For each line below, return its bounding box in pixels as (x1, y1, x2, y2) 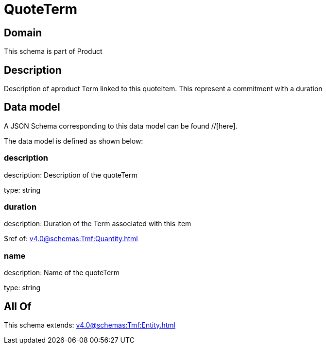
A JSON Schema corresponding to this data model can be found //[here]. (4, 121, 238, 130)
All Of (4, 300, 32, 313)
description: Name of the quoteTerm (4, 268, 120, 277)
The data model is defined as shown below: (4, 136, 143, 145)
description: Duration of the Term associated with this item (4, 219, 191, 228)
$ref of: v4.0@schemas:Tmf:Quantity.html (4, 234, 138, 243)
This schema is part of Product (4, 47, 103, 56)
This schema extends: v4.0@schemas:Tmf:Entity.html (4, 320, 175, 329)
